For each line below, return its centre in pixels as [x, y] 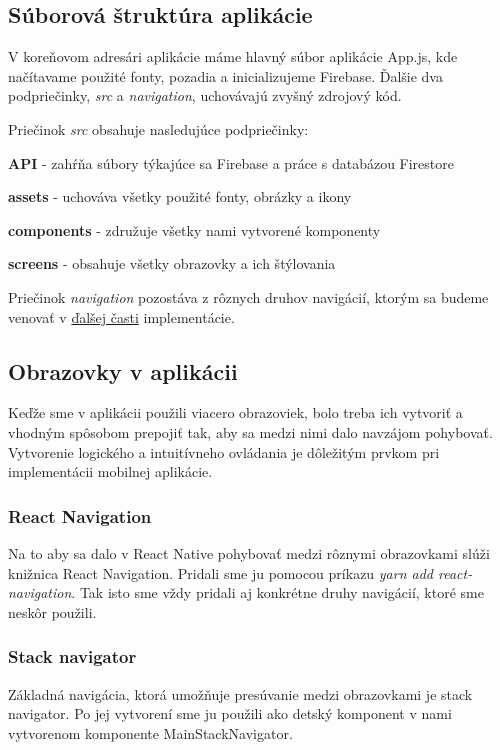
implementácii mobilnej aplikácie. [110, 471]
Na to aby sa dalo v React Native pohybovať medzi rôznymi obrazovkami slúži [249, 552]
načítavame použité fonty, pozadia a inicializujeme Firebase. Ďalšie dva [225, 75]
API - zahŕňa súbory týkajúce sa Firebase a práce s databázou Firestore [231, 162]
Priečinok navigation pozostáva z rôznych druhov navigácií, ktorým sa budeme [248, 296]
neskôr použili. [52, 611]
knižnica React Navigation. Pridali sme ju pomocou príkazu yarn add [221, 572]
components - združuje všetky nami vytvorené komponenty [194, 229]
